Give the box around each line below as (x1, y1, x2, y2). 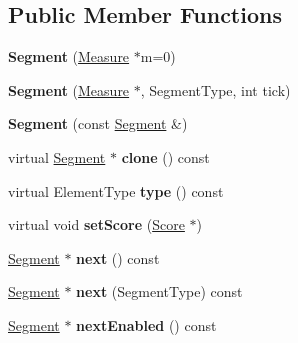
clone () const (121, 146, 210, 167)
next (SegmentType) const (76, 281, 243, 302)
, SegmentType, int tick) (140, 79, 291, 100)
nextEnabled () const (76, 314, 217, 335)
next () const (76, 247, 160, 268)
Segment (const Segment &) (8, 113, 188, 134)
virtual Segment (8, 146, 106, 167)
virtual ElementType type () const (8, 180, 224, 201)
